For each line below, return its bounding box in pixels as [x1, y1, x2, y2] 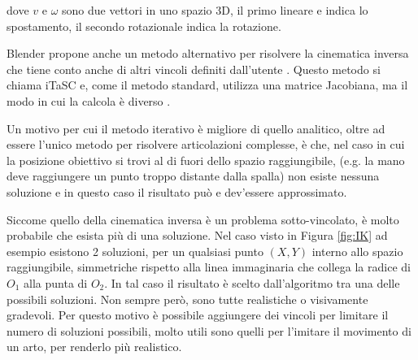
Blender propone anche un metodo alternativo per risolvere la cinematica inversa [7, 45, 409, 62]
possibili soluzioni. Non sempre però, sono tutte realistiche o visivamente [7, 290, 368, 307]
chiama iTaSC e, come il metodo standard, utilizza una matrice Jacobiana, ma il [7, 76, 408, 93]
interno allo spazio [311, 242, 403, 259]
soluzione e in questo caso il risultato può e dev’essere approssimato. [7, 183, 347, 200]
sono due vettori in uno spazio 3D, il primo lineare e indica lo [62, 2, 368, 18]
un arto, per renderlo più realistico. [7, 338, 182, 355]
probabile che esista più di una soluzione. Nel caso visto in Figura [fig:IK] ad [7, 227, 388, 244]
